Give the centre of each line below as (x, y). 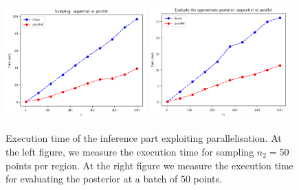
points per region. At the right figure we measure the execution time (149, 165)
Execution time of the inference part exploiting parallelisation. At (144, 138)
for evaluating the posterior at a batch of (92, 179)
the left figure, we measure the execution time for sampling (130, 151)
